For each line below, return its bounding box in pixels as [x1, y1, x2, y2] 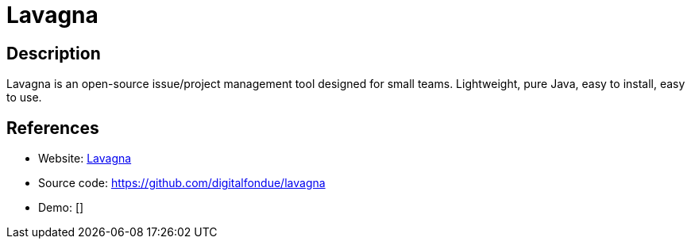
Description [6, 43, 101, 63]
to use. [6, 90, 42, 105]
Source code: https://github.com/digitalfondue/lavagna [38, 176, 326, 190]
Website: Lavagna [38, 151, 132, 166]
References [6, 117, 99, 138]
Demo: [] [38, 201, 84, 215]
